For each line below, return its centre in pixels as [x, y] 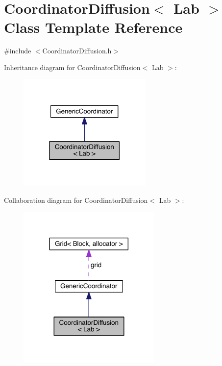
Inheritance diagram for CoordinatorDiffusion [72, 67]
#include [18, 51]
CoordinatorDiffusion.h [77, 51]
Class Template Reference [93, 27]
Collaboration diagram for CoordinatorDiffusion [76, 200]
